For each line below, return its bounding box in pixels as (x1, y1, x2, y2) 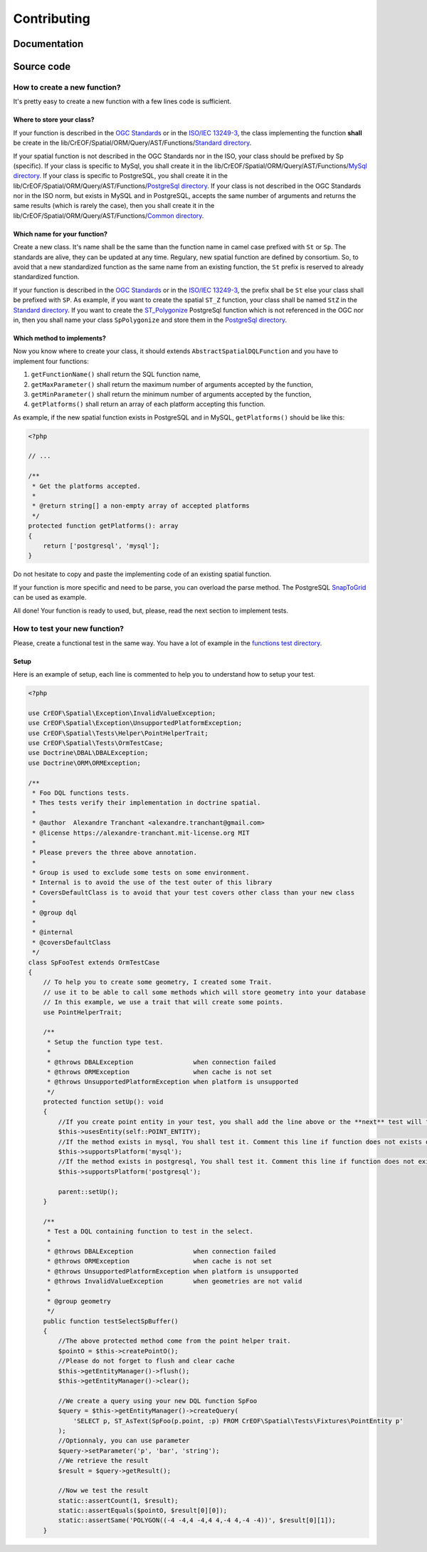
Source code (13, 61, 71, 73)
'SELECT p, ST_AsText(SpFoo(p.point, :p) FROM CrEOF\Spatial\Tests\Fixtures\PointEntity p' (73, 1417, 404, 1425)
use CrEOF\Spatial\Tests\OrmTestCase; (28, 739, 164, 747)
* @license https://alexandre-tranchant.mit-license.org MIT (32, 828, 250, 837)
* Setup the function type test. (46, 1038, 164, 1046)
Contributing (13, 11, 90, 26)
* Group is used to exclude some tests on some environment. (32, 869, 250, 877)
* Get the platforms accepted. (32, 481, 142, 490)
